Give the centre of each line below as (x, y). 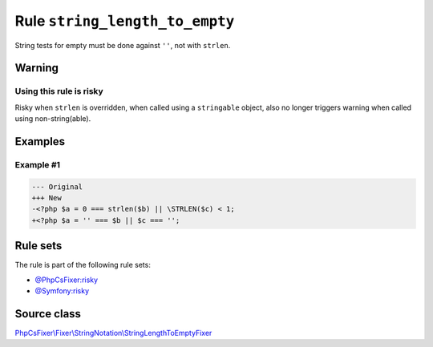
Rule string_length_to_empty (125, 21)
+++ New (47, 198)
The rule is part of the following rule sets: (83, 265)
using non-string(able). (53, 119)
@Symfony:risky (62, 291)
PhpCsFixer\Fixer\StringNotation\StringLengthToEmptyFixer (113, 333)
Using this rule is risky (59, 91)
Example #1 (37, 164)
